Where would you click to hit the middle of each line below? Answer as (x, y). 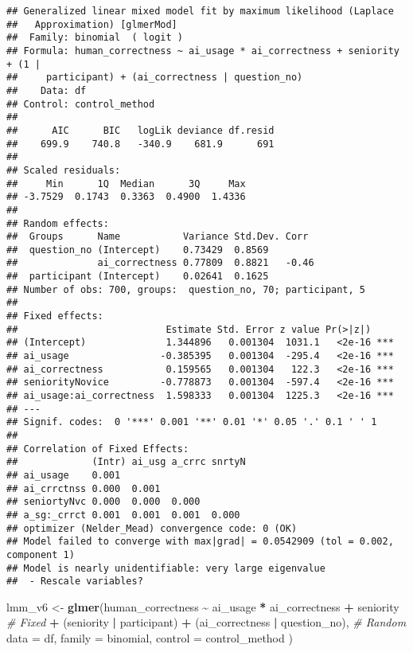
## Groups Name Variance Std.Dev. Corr (158, 237)
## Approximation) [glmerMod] (92, 24)
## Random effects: (58, 223)
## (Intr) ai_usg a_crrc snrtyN (126, 462)
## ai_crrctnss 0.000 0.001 (84, 488)
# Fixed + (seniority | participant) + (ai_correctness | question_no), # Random (206, 622)
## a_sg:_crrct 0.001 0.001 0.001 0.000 (123, 515)
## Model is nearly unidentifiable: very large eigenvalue (166, 568)
